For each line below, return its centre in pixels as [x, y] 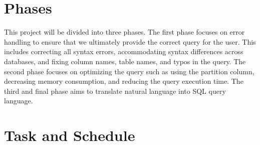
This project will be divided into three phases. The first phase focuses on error [124, 32]
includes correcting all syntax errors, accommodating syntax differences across [124, 51]
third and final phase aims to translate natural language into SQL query [115, 91]
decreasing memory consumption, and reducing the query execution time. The [124, 81]
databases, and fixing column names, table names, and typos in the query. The [125, 61]
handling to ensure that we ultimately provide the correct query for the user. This [130, 41]
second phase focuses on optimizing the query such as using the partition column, [129, 71]
